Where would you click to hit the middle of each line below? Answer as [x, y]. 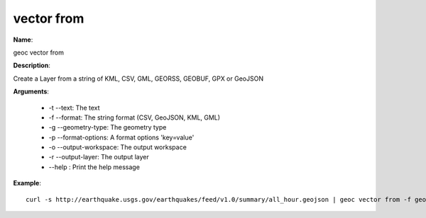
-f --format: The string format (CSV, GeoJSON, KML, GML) [134, 117]
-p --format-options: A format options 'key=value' [121, 137]
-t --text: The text [74, 108]
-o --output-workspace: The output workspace [118, 147]
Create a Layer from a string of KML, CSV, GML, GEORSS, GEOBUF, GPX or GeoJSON [138, 79]
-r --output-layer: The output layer [99, 157]
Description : [32, 65]
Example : [27, 183]
